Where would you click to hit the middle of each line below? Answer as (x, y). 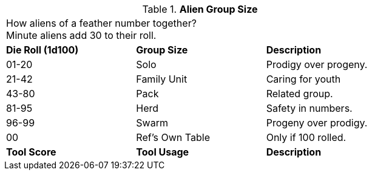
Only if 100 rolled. (306, 137)
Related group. (299, 94)
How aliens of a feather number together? (101, 23)
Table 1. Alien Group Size (200, 9)
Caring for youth (303, 79)
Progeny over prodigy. (317, 123)
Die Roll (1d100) (42, 50)
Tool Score (31, 152)
